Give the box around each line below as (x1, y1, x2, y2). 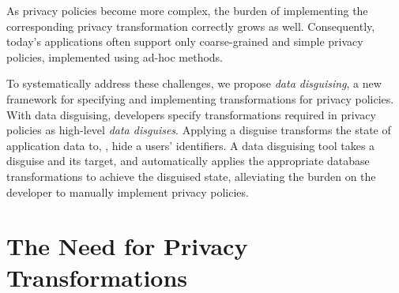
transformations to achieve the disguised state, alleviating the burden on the (6, 167, 376, 184)
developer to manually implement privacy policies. (6, 183, 249, 200)
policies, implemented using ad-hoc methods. (6, 48, 224, 65)
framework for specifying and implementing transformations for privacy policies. (6, 90, 394, 107)
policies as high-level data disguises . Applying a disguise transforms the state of (6, 122, 391, 138)
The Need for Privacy (6, 230, 248, 262)
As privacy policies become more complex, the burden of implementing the (6, 2, 368, 18)
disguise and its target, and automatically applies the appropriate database (6, 152, 370, 169)
